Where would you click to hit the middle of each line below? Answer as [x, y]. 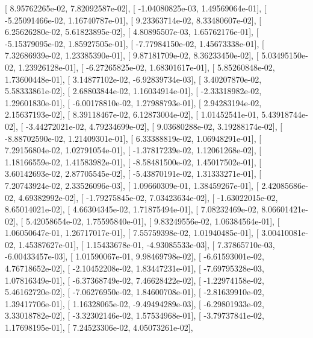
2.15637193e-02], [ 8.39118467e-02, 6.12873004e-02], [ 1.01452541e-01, [132, 114]
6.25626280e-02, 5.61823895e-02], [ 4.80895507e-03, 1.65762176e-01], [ [132, 32]
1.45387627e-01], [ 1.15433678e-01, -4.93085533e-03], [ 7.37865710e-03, [147, 244]
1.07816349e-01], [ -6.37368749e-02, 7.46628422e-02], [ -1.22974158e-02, [135, 280]
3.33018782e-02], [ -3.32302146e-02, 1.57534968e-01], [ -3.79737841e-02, [135, 315]
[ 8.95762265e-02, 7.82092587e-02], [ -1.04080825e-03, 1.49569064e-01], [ [136, 8]
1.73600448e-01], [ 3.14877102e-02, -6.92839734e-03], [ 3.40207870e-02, [133, 79]
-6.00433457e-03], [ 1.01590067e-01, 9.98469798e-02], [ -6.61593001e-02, [135, 256]
